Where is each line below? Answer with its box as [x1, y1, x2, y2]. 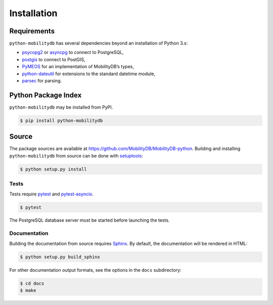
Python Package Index [9, 91, 82, 99]
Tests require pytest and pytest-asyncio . [9, 191, 94, 197]
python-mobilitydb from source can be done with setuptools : [9, 152, 144, 159]
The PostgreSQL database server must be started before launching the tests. [9, 217, 170, 223]
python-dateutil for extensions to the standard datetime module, [22, 71, 156, 77]
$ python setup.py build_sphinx [20, 254, 101, 260]
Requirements [9, 27, 55, 35]
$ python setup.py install [20, 166, 87, 172]
